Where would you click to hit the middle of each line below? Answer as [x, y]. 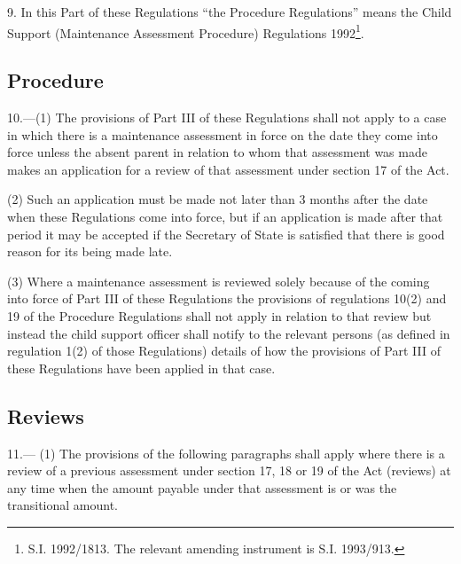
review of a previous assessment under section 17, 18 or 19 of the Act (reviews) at [229, 470]
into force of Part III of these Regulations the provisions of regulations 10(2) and [227, 298]
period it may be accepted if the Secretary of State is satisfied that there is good [226, 234]
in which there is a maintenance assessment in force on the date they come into [223, 134]
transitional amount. [63, 505]
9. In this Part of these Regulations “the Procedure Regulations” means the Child [230, 12]
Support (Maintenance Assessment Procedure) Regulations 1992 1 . [186, 31]
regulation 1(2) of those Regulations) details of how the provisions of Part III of [224, 351]
